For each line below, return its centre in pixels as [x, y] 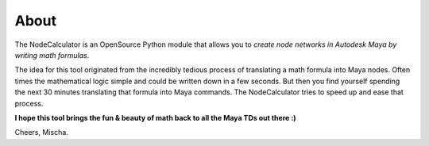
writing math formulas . [52, 55]
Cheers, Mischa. [42, 133]
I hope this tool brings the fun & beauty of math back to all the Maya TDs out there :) [156, 117]
